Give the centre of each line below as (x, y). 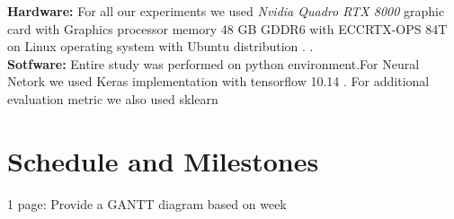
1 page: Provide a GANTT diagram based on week (147, 203)
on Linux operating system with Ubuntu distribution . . (160, 46)
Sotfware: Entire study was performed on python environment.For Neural (214, 63)
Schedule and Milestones (163, 160)
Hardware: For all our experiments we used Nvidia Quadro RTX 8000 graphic (226, 11)
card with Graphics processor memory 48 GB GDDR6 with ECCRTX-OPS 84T (227, 28)
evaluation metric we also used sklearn (113, 98)
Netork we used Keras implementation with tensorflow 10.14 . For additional (218, 81)
